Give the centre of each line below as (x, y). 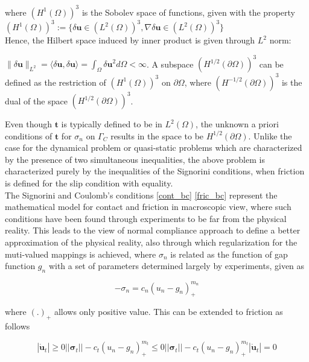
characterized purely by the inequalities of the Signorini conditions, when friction (155, 171)
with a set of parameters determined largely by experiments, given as (177, 266)
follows (18, 326)
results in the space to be (157, 135)
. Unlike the (270, 135)
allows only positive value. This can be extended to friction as (168, 312)
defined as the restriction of (56, 82)
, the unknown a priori (237, 124)
